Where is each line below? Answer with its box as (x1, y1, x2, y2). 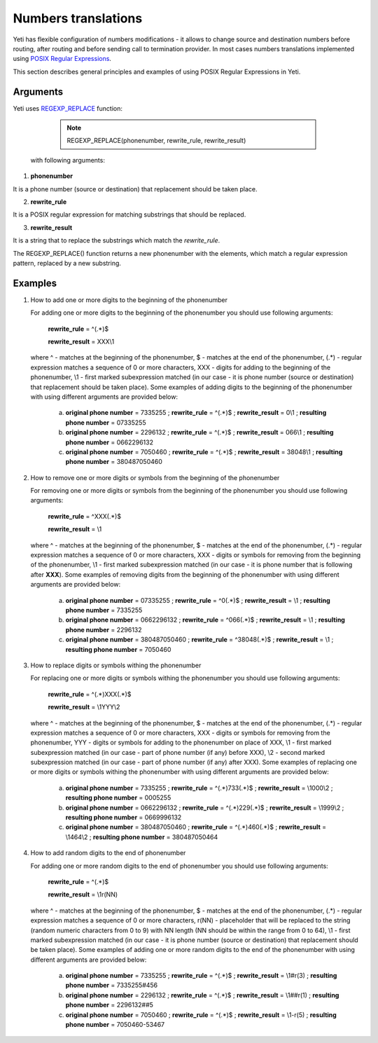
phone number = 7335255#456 (65, 981, 158, 990)
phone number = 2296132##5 (65, 1001, 154, 1009)
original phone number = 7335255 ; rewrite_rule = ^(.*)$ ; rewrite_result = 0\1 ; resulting (65, 409, 327, 417)
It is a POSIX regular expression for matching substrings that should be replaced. (13, 210, 246, 219)
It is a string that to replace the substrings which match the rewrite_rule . (13, 236, 220, 245)
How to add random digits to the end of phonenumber (30, 849, 186, 857)
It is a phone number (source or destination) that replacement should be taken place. (13, 184, 258, 193)
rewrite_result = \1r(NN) (48, 890, 118, 899)
